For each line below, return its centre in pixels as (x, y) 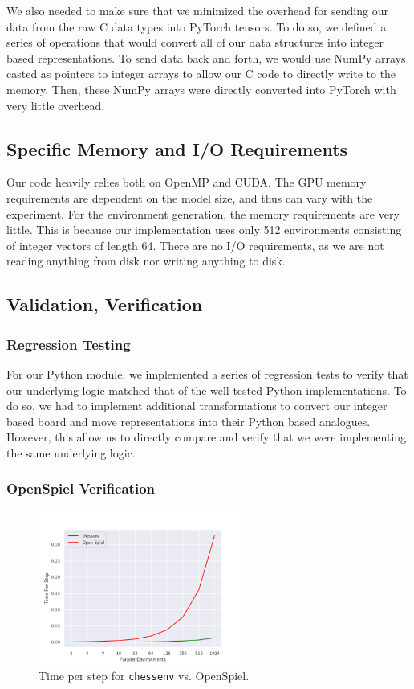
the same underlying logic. (71, 452)
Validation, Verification (105, 304)
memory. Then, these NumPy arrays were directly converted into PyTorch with (201, 89)
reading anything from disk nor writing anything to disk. (146, 261)
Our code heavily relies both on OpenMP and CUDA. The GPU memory (187, 182)
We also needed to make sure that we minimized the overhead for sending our (197, 10)
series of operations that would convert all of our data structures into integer (195, 42)
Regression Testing (69, 344)
